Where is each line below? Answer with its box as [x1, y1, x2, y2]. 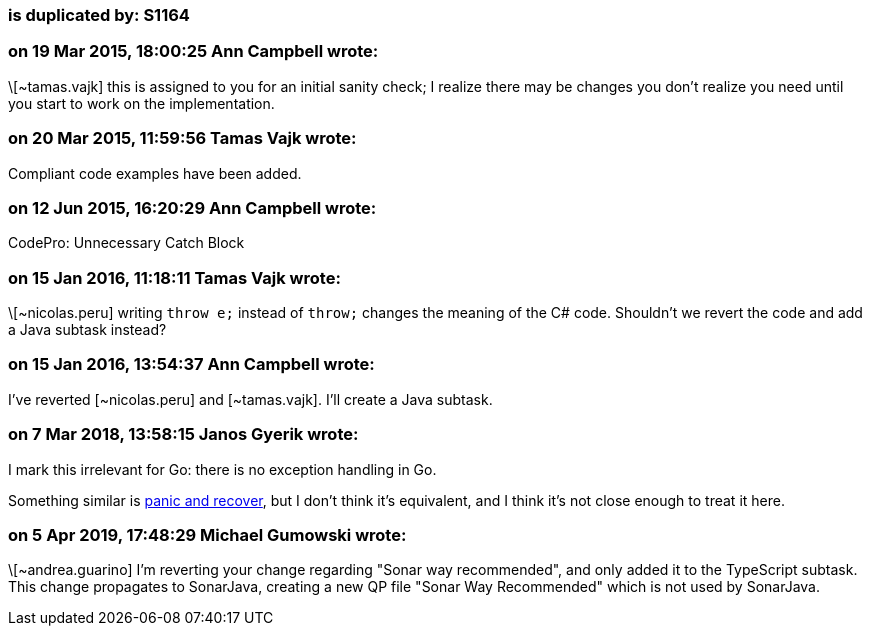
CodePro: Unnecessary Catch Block [8, 234, 245, 252]
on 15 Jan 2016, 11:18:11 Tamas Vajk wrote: [8, 267, 341, 288]
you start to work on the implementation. [8, 94, 275, 112]
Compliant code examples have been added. [8, 164, 302, 182]
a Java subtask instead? [8, 321, 167, 338]
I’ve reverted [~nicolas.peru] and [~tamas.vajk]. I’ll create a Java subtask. [8, 390, 493, 408]
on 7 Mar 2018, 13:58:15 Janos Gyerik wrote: [8, 424, 359, 445]
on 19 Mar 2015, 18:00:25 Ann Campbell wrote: [8, 41, 379, 62]
